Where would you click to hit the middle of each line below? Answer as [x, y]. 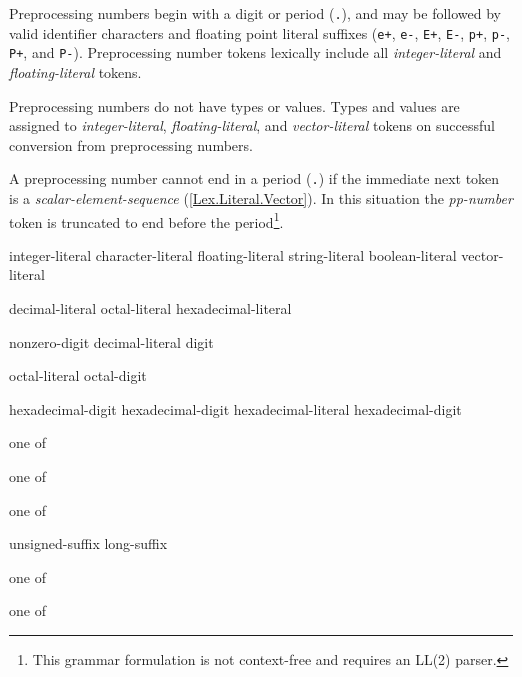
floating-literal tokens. [75, 71]
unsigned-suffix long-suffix [88, 543]
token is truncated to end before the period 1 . [146, 220]
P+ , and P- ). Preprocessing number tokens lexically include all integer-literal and [255, 52]
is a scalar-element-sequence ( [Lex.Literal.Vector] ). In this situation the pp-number [261, 198]
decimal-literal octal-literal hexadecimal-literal [150, 308]
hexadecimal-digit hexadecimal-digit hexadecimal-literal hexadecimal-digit [235, 408]
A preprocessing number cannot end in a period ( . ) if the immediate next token [254, 178]
